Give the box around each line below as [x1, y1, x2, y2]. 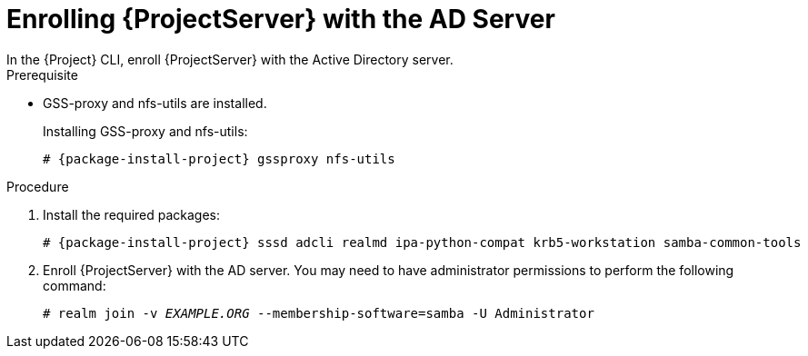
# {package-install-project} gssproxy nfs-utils [43, 151, 395, 166]
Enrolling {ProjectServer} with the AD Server [6, 4, 555, 35]
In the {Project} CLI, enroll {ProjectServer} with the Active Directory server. [6, 51, 454, 67]
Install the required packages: [43, 206, 221, 222]
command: [43, 277, 106, 293]
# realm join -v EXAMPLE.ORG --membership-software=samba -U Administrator [43, 305, 594, 321]
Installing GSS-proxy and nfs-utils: [43, 123, 248, 139]
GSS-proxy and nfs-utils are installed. [43, 94, 267, 111]
